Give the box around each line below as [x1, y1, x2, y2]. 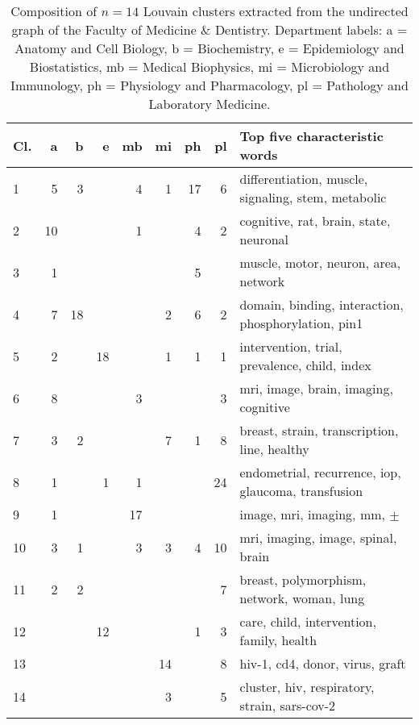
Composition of [10, 2, 97, 20]
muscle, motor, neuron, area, [239, 253, 401, 272]
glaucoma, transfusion [239, 481, 363, 500]
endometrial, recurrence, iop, [239, 463, 401, 481]
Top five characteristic [239, 127, 384, 145]
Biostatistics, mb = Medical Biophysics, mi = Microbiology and [29, 57, 390, 76]
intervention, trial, [239, 337, 342, 356]
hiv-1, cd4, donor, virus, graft [239, 654, 406, 673]
